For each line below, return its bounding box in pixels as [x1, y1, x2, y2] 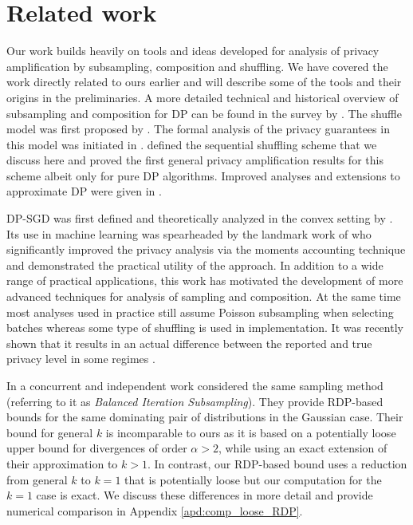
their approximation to [6, 455, 118, 472]
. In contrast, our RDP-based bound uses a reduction [147, 455, 407, 472]
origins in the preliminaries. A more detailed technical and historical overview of [6, 89, 399, 105]
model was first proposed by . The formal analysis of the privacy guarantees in [6, 120, 390, 137]
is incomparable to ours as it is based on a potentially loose [105, 424, 396, 440]
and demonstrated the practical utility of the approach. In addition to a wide [6, 256, 383, 273]
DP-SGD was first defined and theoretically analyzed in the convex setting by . [6, 210, 393, 227]
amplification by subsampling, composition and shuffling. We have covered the [6, 57, 388, 74]
